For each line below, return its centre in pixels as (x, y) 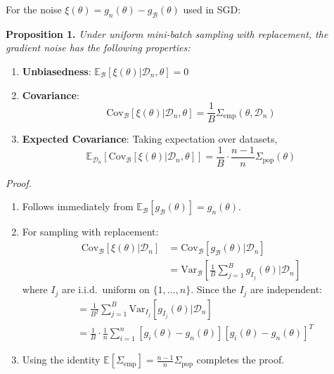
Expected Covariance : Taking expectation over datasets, (150, 139)
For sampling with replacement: (90, 232)
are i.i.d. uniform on (105, 289)
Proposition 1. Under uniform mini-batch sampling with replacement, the (167, 33)
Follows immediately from (78, 206)
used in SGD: (212, 9)
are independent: (286, 289)
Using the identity (61, 360)
